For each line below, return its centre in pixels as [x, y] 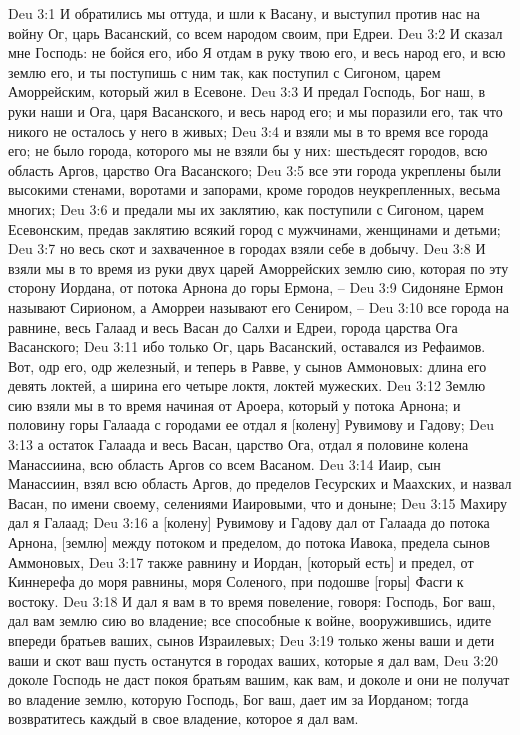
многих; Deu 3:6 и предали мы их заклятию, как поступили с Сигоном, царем [246, 208]
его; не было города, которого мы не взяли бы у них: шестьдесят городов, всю [248, 150]
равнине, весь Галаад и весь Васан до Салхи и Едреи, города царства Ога [233, 326]
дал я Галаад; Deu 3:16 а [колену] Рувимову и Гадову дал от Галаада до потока [249, 522]
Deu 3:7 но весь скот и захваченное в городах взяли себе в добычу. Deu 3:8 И [247, 248]
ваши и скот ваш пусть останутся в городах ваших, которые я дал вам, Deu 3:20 [253, 659]
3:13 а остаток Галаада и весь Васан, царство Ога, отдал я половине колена [238, 444]
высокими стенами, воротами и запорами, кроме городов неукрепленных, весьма [254, 189]
